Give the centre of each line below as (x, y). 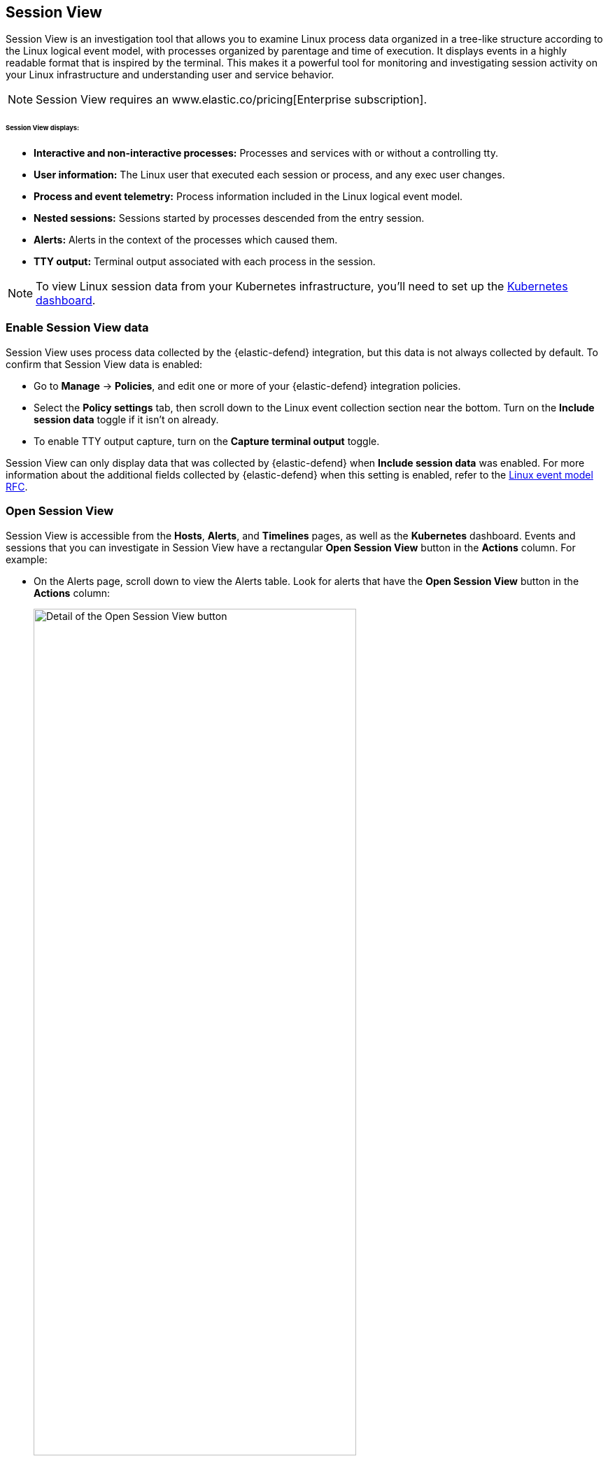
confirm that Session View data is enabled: (104, 364)
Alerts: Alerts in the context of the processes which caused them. (186, 240)
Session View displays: (43, 128)
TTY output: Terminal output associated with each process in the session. (205, 262)
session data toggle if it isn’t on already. (126, 419)
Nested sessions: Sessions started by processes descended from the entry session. (229, 218)
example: (27, 559)
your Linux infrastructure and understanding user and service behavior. (170, 75)
